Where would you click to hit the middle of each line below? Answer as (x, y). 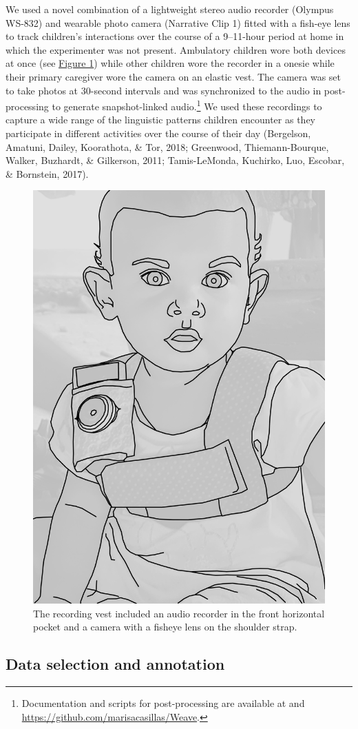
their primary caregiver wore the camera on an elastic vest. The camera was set (173, 76)
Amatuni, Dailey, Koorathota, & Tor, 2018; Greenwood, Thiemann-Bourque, (167, 146)
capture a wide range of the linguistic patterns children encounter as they (160, 120)
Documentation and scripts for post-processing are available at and (163, 703)
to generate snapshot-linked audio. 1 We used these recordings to (187, 105)
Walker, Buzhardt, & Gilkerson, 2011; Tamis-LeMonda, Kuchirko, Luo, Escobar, (175, 160)
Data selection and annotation (115, 664)
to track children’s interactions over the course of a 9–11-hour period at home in (175, 36)
